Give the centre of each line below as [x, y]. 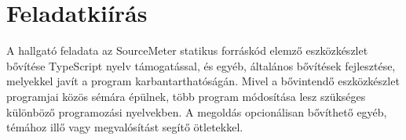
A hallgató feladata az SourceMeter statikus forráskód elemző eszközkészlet [187, 50]
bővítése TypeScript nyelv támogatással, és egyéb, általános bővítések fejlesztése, [201, 65]
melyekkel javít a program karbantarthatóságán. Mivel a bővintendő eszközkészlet [203, 81]
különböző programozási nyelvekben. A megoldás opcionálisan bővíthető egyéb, [197, 111]
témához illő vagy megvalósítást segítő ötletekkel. [125, 127]
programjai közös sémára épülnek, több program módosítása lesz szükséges [186, 96]
